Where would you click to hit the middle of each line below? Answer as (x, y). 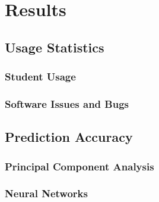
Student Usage (40, 77)
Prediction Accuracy (69, 137)
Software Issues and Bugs (67, 103)
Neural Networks (46, 193)
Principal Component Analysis (79, 166)
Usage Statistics (55, 47)
